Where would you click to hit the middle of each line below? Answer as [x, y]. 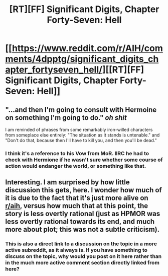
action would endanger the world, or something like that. [76, 166]
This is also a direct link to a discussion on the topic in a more [81, 244]
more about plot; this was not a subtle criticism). [82, 229]
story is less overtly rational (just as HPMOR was [83, 214]
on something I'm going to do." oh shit [66, 118]
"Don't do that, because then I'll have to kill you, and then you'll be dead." [81, 140]
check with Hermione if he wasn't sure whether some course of [84, 160]
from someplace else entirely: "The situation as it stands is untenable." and [82, 135]
